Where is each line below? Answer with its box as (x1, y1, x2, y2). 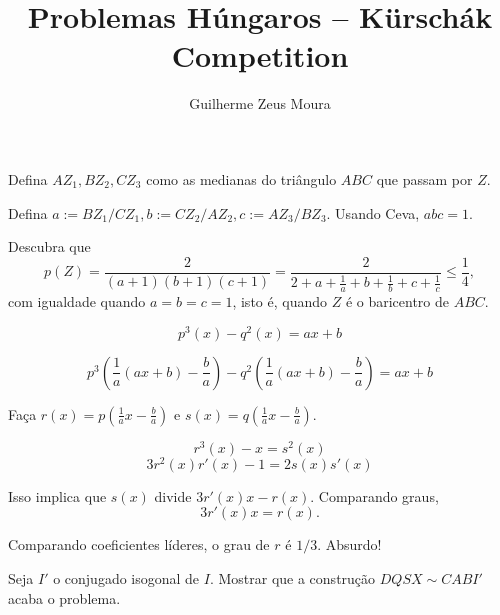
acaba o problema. (8, 587, 121, 608)
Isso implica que (8, 485, 107, 506)
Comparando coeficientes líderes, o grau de (8, 534, 270, 555)
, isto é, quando (232, 290, 328, 311)
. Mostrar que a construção (209, 567, 376, 588)
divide (154, 485, 192, 506)
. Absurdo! (317, 534, 382, 555)
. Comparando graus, (310, 485, 439, 506)
